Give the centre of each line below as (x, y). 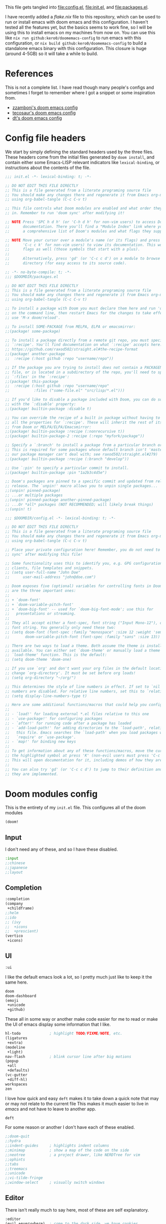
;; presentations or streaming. (41, 614)
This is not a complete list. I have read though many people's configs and (80, 87)
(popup (12, 1061)
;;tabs (12, 1164)
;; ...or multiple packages (34, 495)
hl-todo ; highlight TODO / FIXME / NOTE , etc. (64, 1034)
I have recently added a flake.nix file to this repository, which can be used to (83, 17)
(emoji (12, 1000)
